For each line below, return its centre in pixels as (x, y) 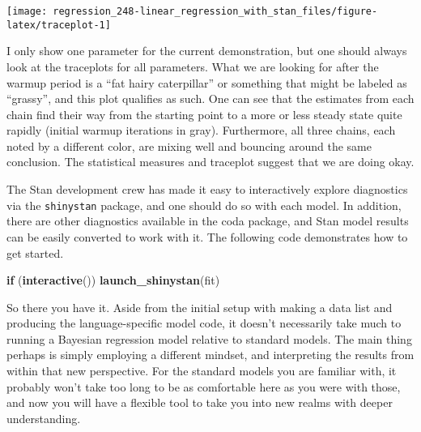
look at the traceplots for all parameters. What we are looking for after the (193, 66)
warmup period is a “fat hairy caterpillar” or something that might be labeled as (207, 82)
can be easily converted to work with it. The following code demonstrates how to (207, 236)
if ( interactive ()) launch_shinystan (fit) (113, 280)
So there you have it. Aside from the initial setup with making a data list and (200, 307)
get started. (35, 252)
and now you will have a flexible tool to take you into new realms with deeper (200, 402)
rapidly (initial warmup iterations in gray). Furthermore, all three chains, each (201, 130)
